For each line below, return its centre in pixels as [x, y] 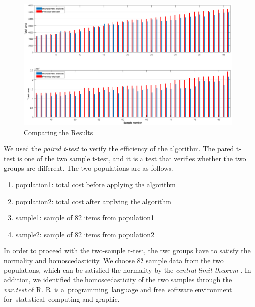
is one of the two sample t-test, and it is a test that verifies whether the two [132, 158]
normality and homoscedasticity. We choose [69, 260]
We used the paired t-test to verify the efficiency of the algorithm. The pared [119, 149]
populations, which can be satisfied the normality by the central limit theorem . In [127, 270]
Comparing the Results [58, 132]
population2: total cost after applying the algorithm [93, 201]
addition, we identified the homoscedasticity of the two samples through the [118, 280]
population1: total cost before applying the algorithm [96, 184]
